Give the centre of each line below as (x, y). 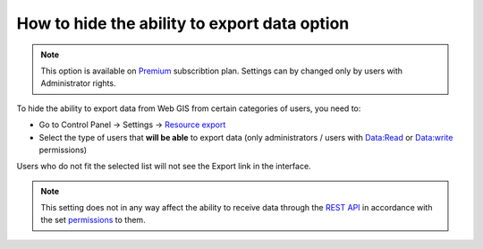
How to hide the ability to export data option (183, 23)
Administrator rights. (78, 83)
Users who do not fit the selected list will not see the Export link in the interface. (164, 167)
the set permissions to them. (93, 220)
